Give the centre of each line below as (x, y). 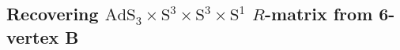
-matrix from (319, 14)
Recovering (53, 14)
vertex (33, 36)
